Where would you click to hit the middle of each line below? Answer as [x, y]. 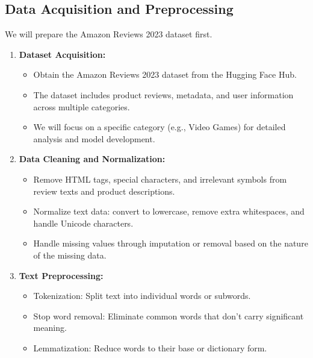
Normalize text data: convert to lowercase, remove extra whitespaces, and [169, 211]
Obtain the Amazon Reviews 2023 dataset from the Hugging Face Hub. [165, 74]
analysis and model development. [94, 138]
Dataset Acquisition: [62, 54]
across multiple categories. [82, 106]
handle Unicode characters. [83, 223]
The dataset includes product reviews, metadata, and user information [163, 94]
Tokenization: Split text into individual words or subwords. [142, 296]
